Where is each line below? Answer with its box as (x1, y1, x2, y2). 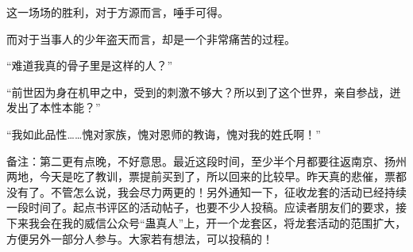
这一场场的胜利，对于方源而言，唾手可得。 (6, 4, 229, 20)
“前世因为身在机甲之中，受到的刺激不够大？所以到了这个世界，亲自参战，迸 (6, 83, 401, 100)
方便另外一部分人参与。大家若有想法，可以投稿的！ (6, 230, 273, 246)
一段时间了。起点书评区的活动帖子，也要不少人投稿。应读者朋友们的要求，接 (6, 199, 407, 216)
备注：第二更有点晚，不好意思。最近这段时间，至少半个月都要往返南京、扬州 (6, 152, 407, 169)
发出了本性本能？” (6, 99, 101, 116)
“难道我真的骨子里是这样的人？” (6, 57, 173, 74)
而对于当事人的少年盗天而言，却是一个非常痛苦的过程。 (6, 30, 295, 47)
